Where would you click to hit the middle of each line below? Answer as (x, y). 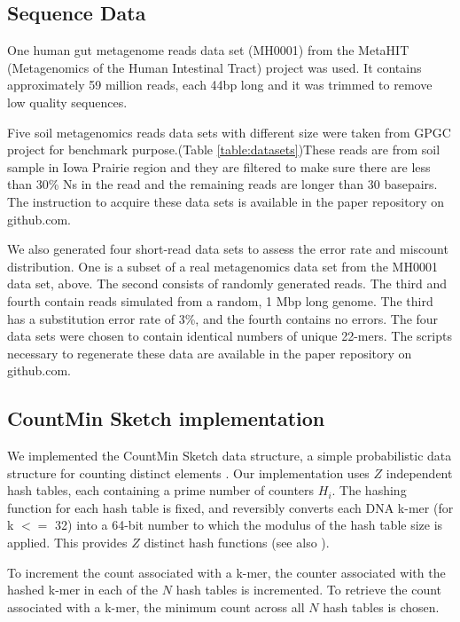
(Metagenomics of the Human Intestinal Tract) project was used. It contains (214, 67)
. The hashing (369, 490)
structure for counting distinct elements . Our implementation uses (188, 472)
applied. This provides (67, 543)
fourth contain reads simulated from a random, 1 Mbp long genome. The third (220, 300)
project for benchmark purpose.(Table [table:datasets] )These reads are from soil (224, 150)
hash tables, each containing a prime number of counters (161, 490)
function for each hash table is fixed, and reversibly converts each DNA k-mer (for (230, 507)
